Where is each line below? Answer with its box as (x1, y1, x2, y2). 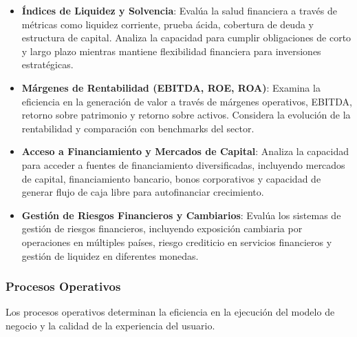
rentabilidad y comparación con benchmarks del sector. (21, 121, 255, 135)
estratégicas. (21, 57, 74, 72)
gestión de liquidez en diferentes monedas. (21, 248, 199, 263)
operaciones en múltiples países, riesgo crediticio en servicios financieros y (21, 234, 332, 249)
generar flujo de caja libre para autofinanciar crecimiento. (21, 185, 264, 199)
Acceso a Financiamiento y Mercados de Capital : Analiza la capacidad (21, 144, 349, 159)
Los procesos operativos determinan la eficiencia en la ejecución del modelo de (6, 305, 335, 319)
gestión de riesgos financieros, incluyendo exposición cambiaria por (21, 221, 303, 236)
